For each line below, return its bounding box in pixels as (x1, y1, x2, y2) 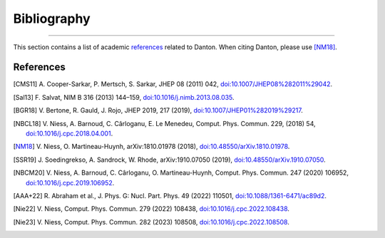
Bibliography (13, 11, 91, 26)
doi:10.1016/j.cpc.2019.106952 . (26, 178, 115, 187)
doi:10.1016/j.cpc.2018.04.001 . (26, 129, 113, 138)
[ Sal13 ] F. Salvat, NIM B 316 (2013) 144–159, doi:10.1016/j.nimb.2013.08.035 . (13, 93, 235, 101)
